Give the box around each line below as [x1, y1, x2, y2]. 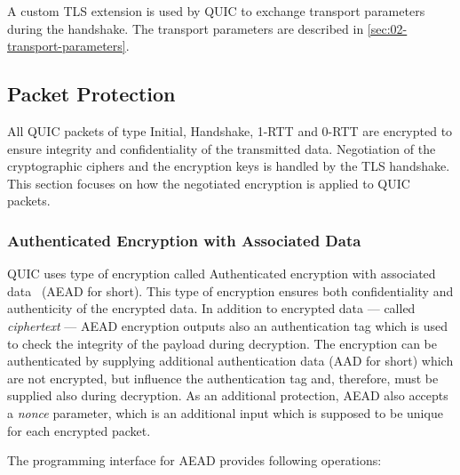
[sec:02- [367, 19, 408, 37]
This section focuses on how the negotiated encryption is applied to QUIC [7, 173, 410, 192]
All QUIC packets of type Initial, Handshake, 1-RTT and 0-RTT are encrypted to [7, 121, 453, 140]
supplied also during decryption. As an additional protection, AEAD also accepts [7, 386, 448, 405]
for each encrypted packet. [7, 421, 151, 439]
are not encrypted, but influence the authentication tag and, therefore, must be [7, 368, 439, 387]
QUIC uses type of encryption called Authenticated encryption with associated [7, 264, 436, 283]
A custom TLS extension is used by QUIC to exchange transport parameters [7, 2, 425, 20]
